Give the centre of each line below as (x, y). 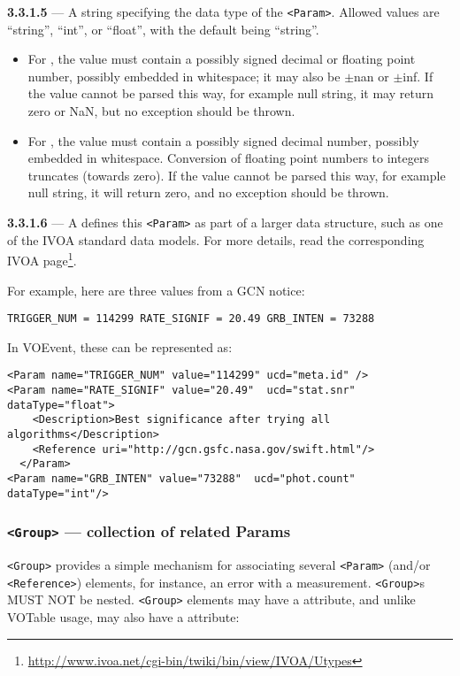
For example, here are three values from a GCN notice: (156, 290)
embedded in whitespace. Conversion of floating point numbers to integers (228, 158)
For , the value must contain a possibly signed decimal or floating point (222, 59)
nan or (372, 76)
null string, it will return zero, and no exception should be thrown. (208, 192)
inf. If (418, 76)
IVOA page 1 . (42, 259)
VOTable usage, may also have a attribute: (123, 617)
